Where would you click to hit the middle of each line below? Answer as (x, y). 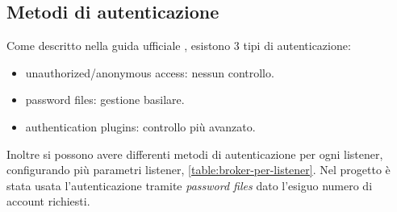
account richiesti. (48, 201)
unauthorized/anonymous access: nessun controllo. (150, 72)
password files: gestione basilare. (105, 100)
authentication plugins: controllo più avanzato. (140, 126)
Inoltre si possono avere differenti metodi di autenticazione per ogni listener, (195, 154)
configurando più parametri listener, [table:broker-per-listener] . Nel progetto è (198, 170)
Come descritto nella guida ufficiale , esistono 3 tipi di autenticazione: (179, 46)
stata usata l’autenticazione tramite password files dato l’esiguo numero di (190, 185)
